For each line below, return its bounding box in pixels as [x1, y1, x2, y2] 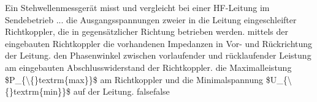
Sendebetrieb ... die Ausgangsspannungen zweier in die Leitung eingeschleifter [5, 13, 297, 26]
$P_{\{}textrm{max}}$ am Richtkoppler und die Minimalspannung [5, 73, 263, 86]
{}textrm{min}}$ [5, 85, 71, 98]
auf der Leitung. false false [73, 85, 170, 98]
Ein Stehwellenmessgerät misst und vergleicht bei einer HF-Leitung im [5, 1, 270, 13]
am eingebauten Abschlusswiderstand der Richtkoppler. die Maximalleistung [5, 60, 292, 73]
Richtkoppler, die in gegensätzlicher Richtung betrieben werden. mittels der [5, 25, 288, 38]
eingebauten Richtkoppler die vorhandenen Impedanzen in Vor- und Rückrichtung [5, 37, 313, 49]
